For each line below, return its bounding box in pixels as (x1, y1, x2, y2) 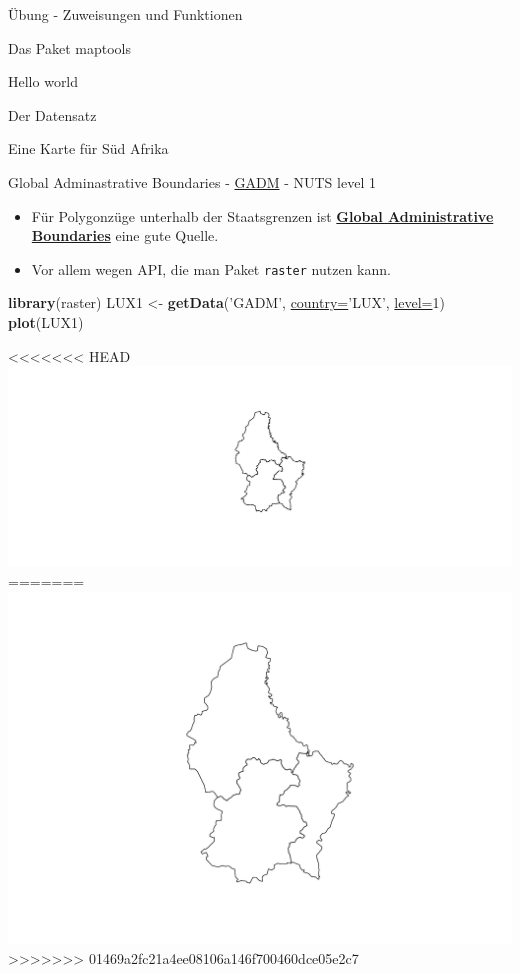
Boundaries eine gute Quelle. (31, 225, 219, 246)
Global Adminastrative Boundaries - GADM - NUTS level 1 (8, 171, 376, 192)
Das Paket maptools (8, 37, 132, 58)
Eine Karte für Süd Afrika (8, 138, 169, 159)
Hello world (8, 71, 79, 92)
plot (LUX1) (8, 312, 84, 332)
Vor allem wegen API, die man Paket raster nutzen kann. (31, 258, 391, 279)
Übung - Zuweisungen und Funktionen (8, 4, 243, 24)
